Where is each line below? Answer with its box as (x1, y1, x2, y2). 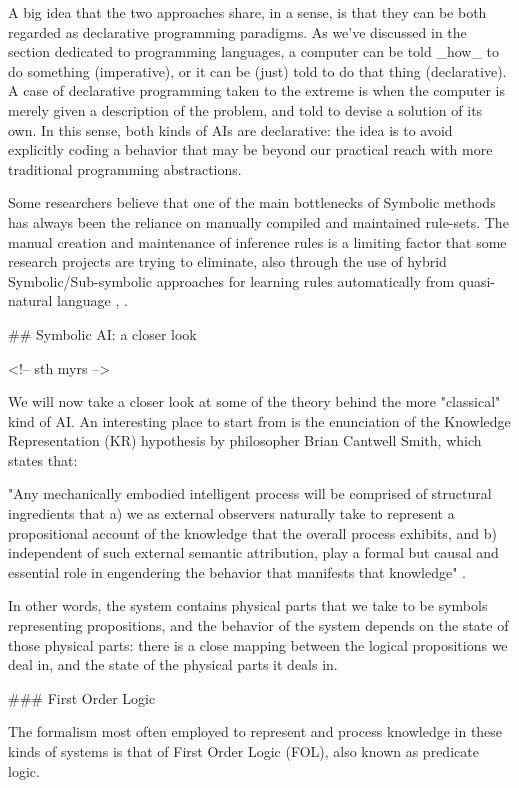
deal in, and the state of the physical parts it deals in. (8, 654, 338, 675)
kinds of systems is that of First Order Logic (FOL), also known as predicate (8, 741, 479, 761)
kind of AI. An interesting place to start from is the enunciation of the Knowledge (8, 410, 511, 431)
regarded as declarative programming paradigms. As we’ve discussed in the (8, 21, 467, 42)
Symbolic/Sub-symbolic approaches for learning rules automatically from (8, 270, 455, 291)
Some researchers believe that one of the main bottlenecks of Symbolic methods (8, 192, 496, 213)
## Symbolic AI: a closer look (8, 323, 197, 344)
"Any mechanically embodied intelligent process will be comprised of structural (8, 483, 492, 504)
